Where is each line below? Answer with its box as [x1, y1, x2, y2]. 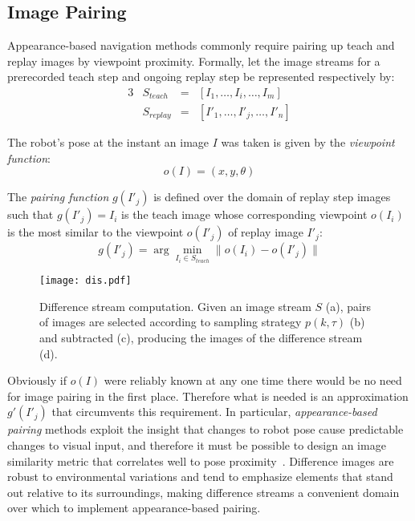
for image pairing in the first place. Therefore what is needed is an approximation [7, 387, 409, 404]
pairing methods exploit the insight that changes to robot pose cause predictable [7, 421, 404, 438]
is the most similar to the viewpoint [7, 224, 184, 240]
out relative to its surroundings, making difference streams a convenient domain [7, 483, 400, 500]
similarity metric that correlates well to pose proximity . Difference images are [7, 452, 394, 469]
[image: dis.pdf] [39, 275, 132, 287]
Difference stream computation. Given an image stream [39, 297, 311, 314]
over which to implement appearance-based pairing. [7, 499, 261, 516]
